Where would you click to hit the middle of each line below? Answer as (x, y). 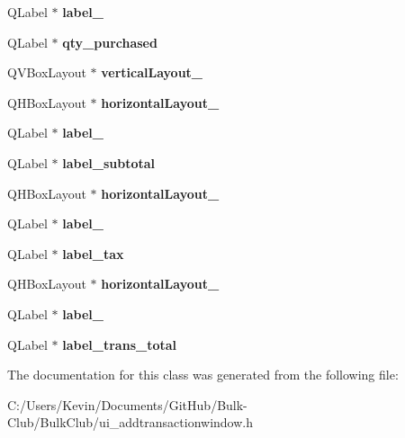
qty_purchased (110, 42)
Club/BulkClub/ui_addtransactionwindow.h (130, 422)
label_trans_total (120, 344)
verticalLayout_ (152, 72)
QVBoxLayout (47, 72)
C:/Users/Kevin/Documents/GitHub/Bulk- (127, 404)
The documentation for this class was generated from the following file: (203, 375)
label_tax (93, 253)
